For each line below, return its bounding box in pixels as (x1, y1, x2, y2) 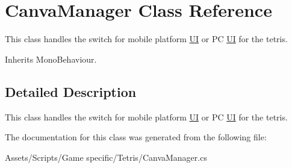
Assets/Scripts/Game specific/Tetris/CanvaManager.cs (5, 151, 207, 163)
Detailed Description (5, 82, 137, 101)
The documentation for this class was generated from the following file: (5, 131, 267, 143)
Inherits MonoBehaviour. (5, 52, 97, 65)
